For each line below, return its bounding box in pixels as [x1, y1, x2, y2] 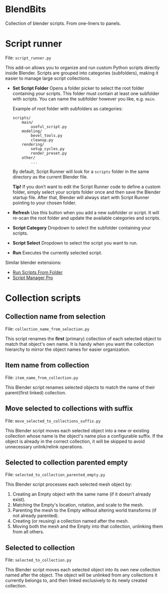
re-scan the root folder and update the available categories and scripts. [12, 215, 161, 221]
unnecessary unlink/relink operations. [5, 443, 83, 449]
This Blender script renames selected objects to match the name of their [5, 384, 155, 390]
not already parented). [12, 513, 59, 519]
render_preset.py [31, 151, 67, 156]
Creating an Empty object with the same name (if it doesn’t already [12, 491, 151, 497]
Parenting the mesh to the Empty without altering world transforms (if [12, 507, 157, 514]
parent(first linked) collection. [5, 389, 66, 395]
